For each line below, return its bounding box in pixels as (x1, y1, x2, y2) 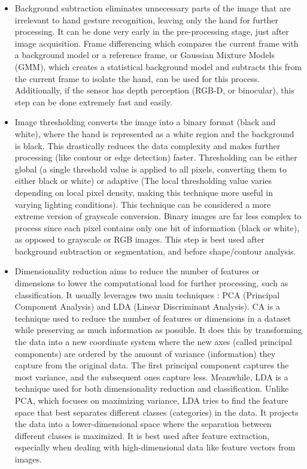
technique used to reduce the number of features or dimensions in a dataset (14, 311, 291, 324)
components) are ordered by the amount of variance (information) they (14, 347, 276, 359)
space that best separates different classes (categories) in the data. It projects (14, 406, 299, 418)
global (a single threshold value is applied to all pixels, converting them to (14, 162, 287, 175)
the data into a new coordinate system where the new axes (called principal (14, 335, 292, 348)
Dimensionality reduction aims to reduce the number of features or (14, 265, 260, 277)
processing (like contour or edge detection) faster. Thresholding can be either (14, 151, 297, 164)
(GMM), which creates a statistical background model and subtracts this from (14, 60, 302, 72)
